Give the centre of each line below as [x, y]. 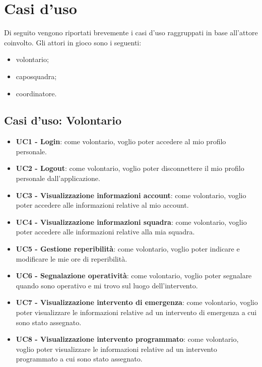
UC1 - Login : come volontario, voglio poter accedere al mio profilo [121, 141]
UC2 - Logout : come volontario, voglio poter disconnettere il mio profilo [130, 168]
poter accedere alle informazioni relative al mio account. [102, 205]
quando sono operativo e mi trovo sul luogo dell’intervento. [107, 285]
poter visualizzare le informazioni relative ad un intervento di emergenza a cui [136, 312]
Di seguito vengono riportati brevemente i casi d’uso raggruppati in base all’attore [131, 33]
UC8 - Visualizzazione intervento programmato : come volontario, [127, 339]
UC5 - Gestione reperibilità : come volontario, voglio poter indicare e [128, 249]
